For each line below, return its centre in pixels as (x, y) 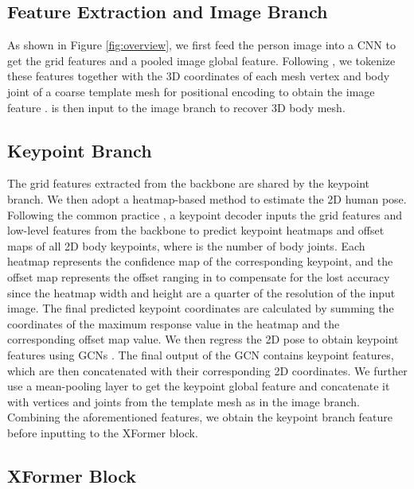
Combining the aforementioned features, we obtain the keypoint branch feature (200, 417)
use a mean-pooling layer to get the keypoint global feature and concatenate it (199, 386)
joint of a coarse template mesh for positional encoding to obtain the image (191, 91)
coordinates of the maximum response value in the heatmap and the (174, 323)
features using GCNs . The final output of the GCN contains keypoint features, (201, 354)
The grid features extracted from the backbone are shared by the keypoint (188, 183)
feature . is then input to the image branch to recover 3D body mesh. (176, 107)
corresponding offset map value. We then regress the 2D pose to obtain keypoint (203, 339)
